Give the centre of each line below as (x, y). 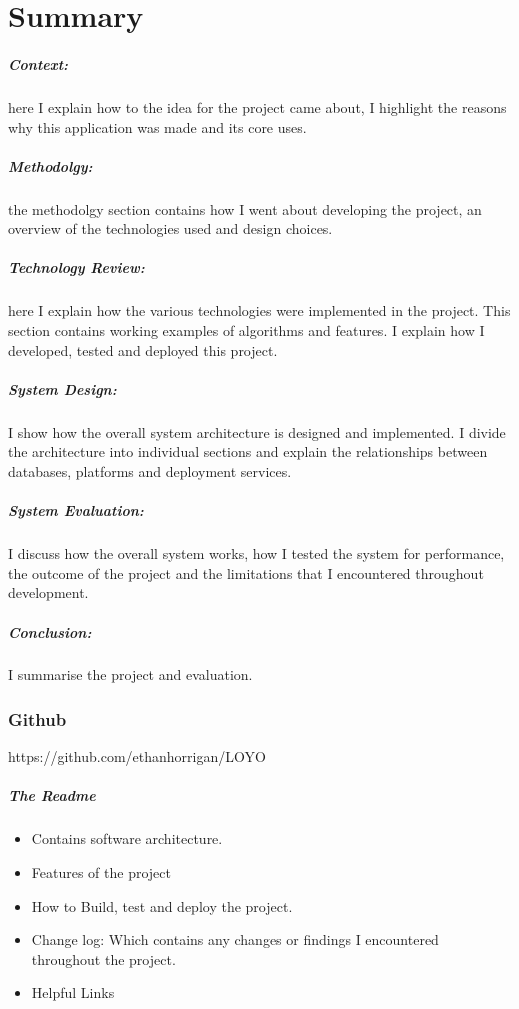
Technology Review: (76, 267)
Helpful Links (73, 992)
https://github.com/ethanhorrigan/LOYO (137, 756)
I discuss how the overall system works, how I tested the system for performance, (256, 553)
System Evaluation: (76, 510)
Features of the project (101, 872)
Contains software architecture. (127, 838)
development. (48, 592)
